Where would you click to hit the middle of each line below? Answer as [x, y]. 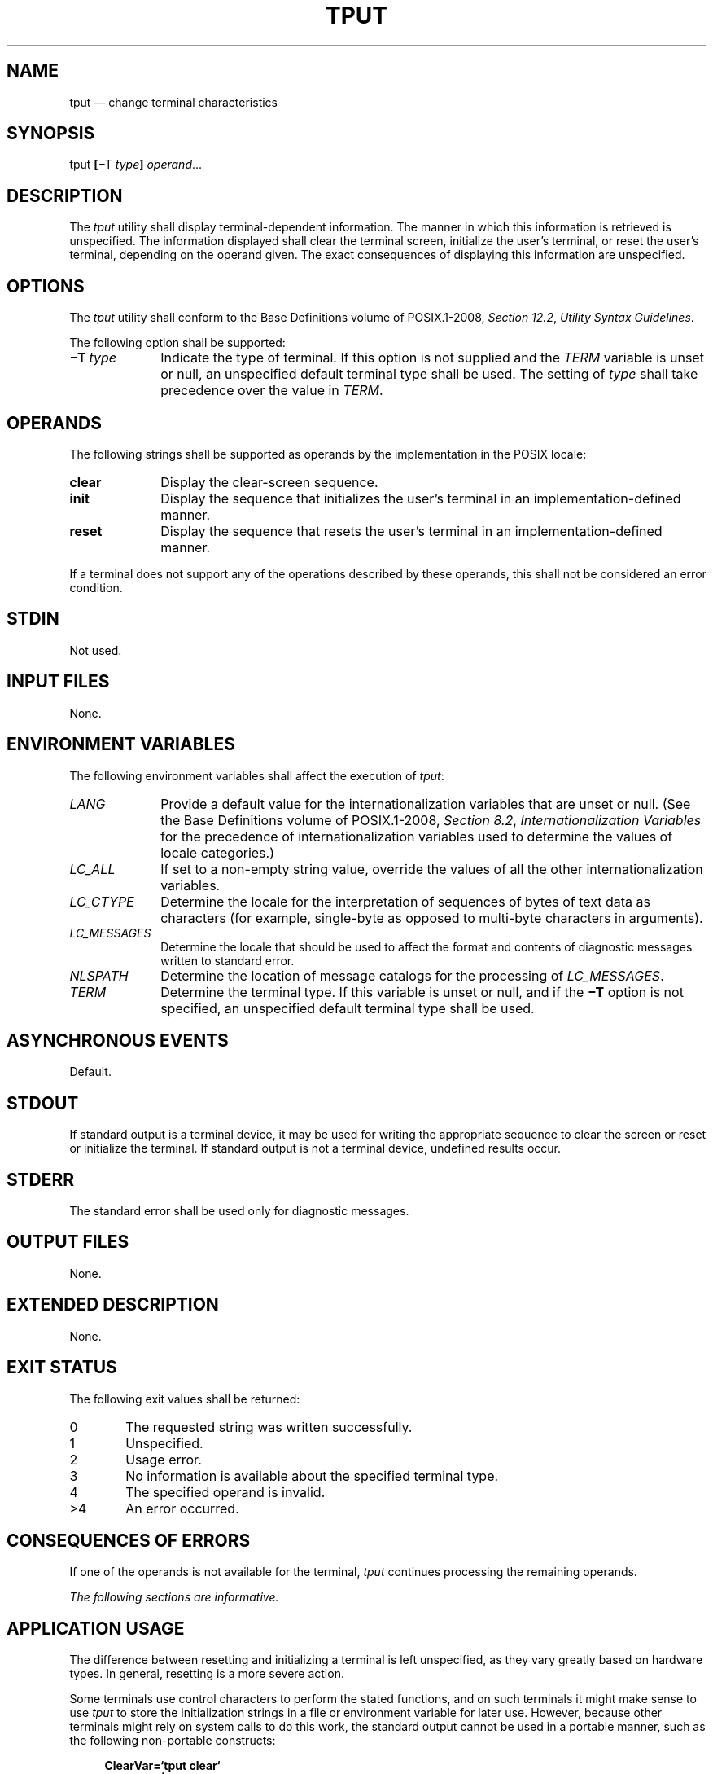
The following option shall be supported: [177, 343]
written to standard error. [227, 960]
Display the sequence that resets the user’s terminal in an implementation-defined [411, 531]
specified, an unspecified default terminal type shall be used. [348, 1008]
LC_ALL [92, 869]
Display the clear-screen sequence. [269, 482]
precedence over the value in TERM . [272, 391]
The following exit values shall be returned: [185, 1399]
